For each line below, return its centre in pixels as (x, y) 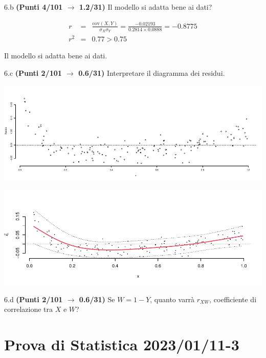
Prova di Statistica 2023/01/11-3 (122, 344)
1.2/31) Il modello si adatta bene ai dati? (146, 7)
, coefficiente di (233, 299)
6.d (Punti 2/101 (34, 299)
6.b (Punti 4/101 (34, 7)
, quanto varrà (172, 299)
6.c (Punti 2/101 (33, 72)
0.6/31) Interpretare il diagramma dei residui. (152, 72)
